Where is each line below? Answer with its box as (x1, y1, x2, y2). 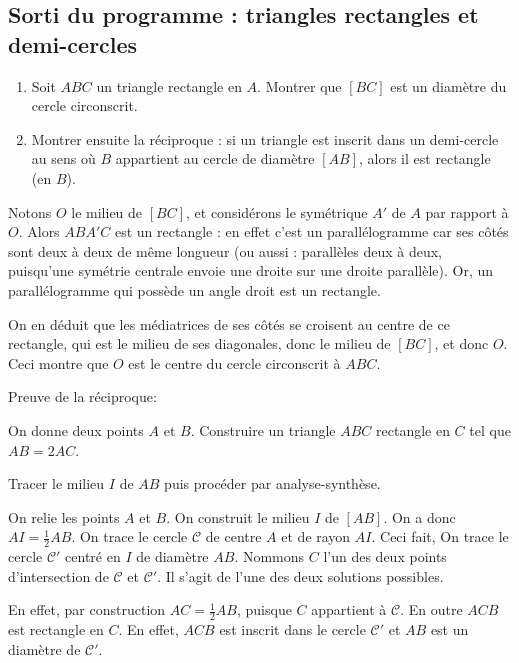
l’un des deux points (323, 546, 447, 567)
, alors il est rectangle (358, 148, 491, 169)
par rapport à (425, 201, 509, 222)
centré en (65, 546, 121, 567)
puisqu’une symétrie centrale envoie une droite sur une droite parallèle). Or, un (8, 260, 494, 281)
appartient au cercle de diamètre (115, 148, 315, 169)
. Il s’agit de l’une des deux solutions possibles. (157, 565, 444, 586)
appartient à (311, 599, 387, 620)
